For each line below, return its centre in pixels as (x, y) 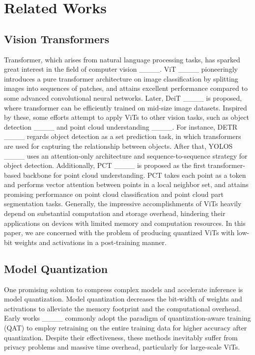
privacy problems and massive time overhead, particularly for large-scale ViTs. (122, 347)
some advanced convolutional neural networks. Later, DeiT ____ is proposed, (123, 97)
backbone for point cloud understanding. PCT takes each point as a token (134, 175)
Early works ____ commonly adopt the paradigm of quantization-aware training (127, 318)
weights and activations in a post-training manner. (90, 242)
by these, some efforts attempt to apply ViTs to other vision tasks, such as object (127, 117)
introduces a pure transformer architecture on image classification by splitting (121, 78)
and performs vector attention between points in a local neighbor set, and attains (126, 184)
